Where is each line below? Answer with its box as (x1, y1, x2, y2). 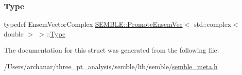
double (4, 28, 24, 38)
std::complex (193, 19, 231, 29)
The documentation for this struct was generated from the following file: (4, 45, 219, 55)
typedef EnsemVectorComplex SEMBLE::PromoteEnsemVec (4, 19, 183, 29)
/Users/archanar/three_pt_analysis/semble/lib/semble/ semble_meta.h (4, 61, 218, 71)
